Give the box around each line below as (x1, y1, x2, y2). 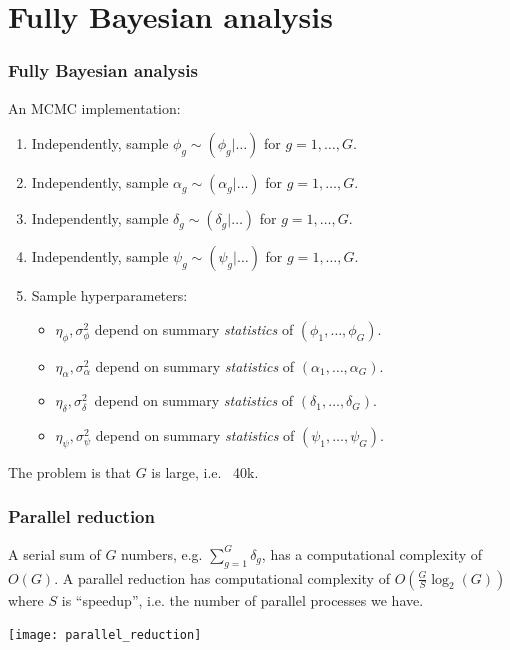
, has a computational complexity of (261, 543, 483, 564)
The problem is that (8, 461, 132, 482)
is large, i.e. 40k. (151, 461, 259, 482)
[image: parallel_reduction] (8, 628, 202, 643)
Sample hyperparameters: (31, 285, 188, 306)
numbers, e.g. (121, 543, 203, 564)
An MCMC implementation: (8, 97, 181, 118)
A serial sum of (8, 543, 101, 564)
